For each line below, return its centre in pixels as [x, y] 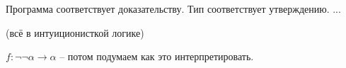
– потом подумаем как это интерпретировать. [157, 56]
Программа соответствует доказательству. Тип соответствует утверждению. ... [173, 8]
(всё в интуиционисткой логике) [75, 32]
